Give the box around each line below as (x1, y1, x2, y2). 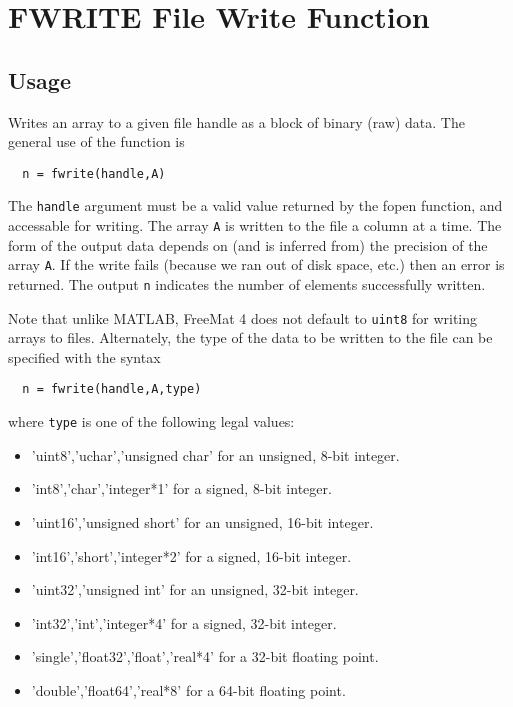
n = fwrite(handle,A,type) (22, 382, 202, 397)
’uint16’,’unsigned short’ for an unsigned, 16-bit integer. (31, 511, 374, 532)
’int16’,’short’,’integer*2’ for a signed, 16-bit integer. (31, 545, 352, 566)
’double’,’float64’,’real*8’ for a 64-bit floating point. (31, 679, 346, 700)
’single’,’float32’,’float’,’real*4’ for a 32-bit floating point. (31, 646, 379, 667)
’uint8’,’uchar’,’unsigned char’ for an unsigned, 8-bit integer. (31, 444, 400, 465)
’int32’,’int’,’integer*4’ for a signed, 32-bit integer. (31, 612, 337, 633)
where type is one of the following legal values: (8, 411, 295, 432)
